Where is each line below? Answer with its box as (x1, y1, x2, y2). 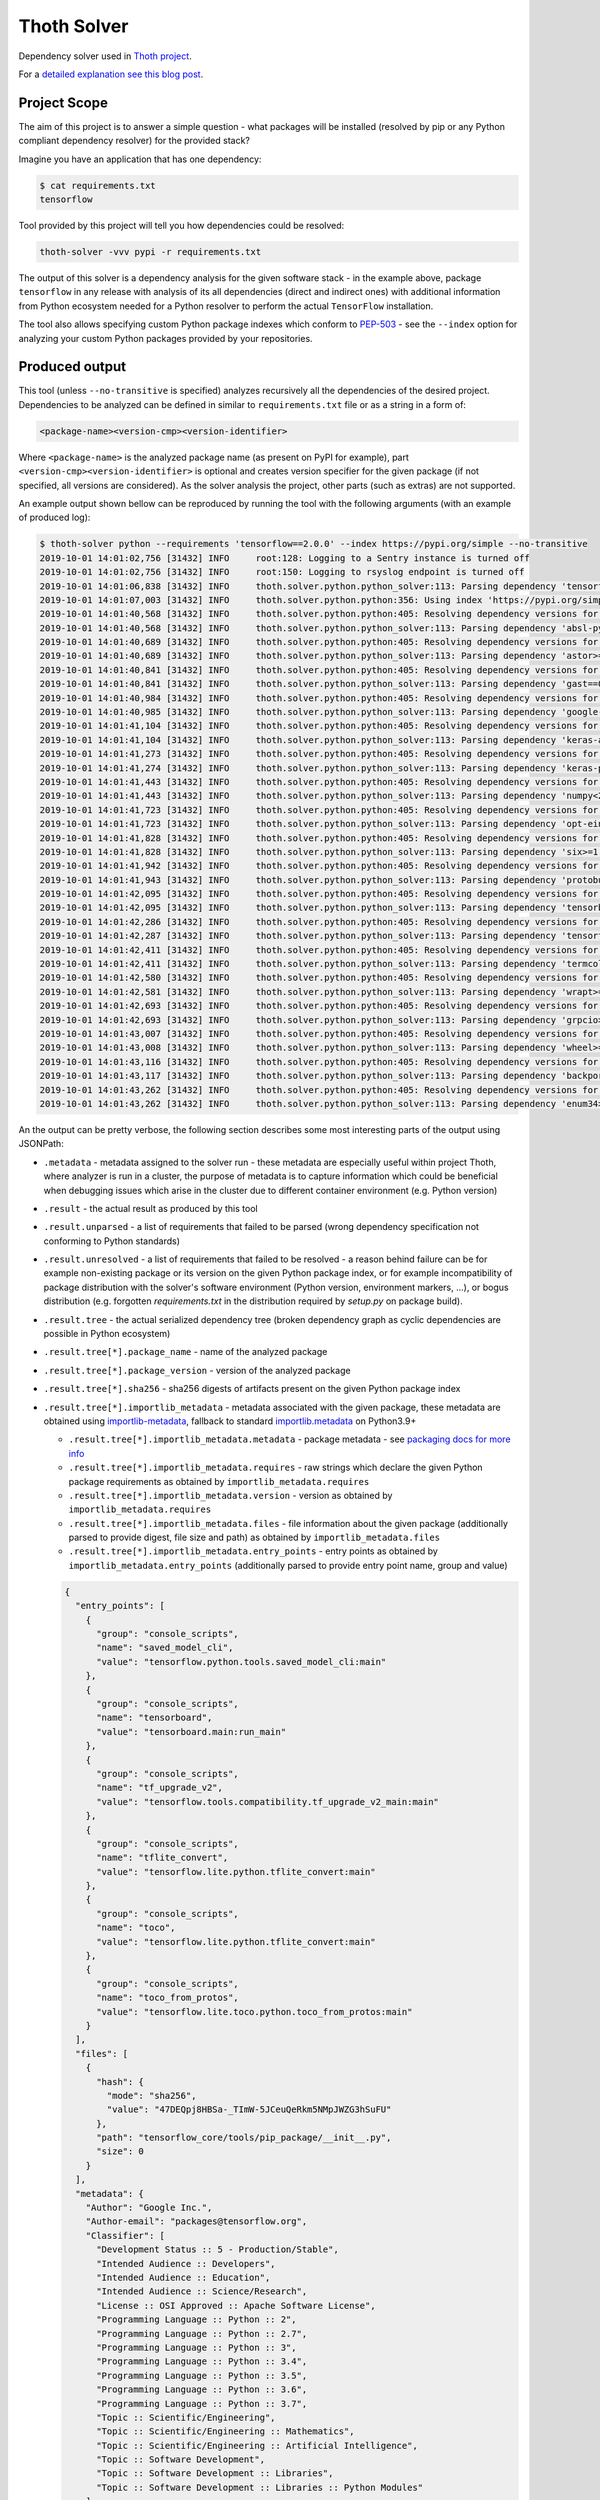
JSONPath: (18, 1138, 64, 1150)
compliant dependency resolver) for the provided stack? (18, 135, 250, 147)
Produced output (18, 358, 127, 375)
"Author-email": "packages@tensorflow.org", (85, 2216, 308, 2227)
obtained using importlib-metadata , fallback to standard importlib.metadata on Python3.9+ (43, 1415, 417, 1427)
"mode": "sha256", (106, 2090, 197, 2101)
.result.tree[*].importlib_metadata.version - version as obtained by (68, 1489, 393, 1501)
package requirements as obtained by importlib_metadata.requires (68, 1475, 370, 1487)
